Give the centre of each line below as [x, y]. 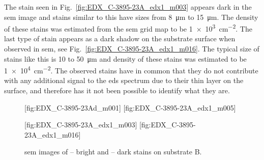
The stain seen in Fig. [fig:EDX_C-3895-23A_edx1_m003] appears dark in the [128, 7]
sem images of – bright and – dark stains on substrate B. [113, 152]
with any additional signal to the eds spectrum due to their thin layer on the [124, 80]
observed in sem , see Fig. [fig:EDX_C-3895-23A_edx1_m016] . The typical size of [132, 49]
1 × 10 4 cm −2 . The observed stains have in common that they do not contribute [131, 70]
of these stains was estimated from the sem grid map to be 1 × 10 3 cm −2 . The [128, 28]
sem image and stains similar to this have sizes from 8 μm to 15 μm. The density [131, 17]
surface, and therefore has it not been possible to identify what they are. [117, 90]
